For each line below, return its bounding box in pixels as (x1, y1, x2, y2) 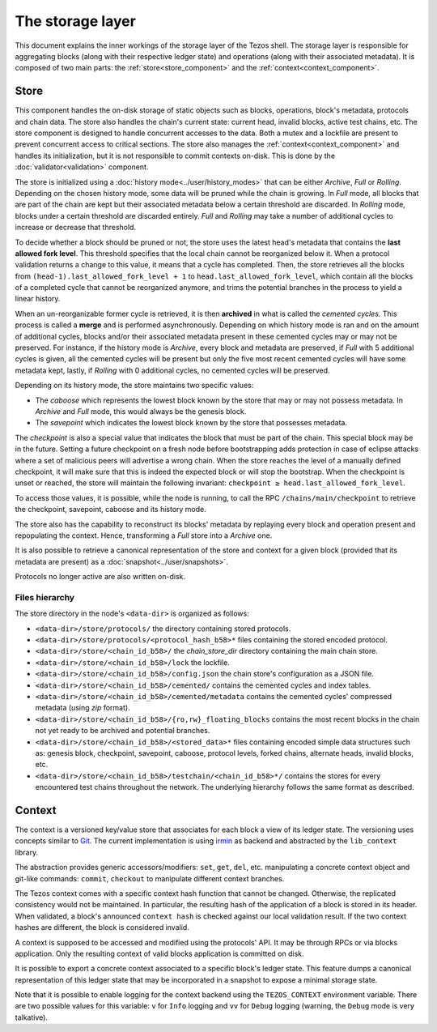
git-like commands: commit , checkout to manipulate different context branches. (15, 873, 285, 883)
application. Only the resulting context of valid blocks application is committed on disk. (15, 949, 304, 958)
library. (15, 847, 39, 857)
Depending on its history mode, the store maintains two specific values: (15, 381, 254, 390)
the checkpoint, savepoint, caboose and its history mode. (15, 505, 206, 514)
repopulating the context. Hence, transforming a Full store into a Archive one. (15, 531, 273, 540)
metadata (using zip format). (35, 703, 130, 713)
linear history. (15, 294, 61, 304)
